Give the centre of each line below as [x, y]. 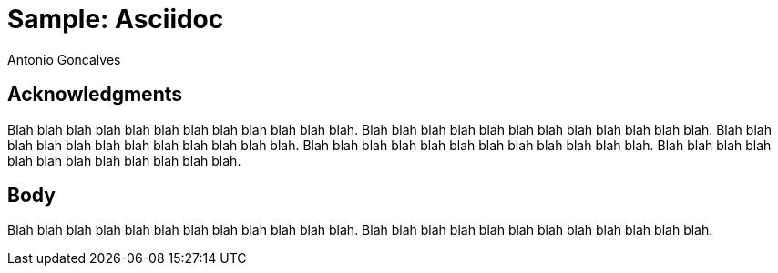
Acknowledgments [95, 95]
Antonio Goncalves [64, 59]
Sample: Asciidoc [116, 19]
